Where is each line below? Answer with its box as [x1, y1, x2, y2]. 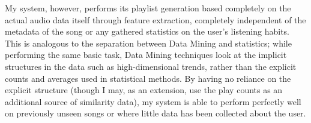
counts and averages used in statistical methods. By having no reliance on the [5, 72, 291, 84]
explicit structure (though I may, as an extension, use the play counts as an [5, 84, 283, 96]
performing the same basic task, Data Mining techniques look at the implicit [5, 48, 287, 61]
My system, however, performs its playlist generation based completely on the [5, 2, 291, 14]
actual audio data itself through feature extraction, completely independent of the [5, 13, 306, 26]
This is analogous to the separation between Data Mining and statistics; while [5, 36, 292, 49]
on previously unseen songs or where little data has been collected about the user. [5, 107, 306, 119]
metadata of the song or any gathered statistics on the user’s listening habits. [5, 25, 289, 38]
